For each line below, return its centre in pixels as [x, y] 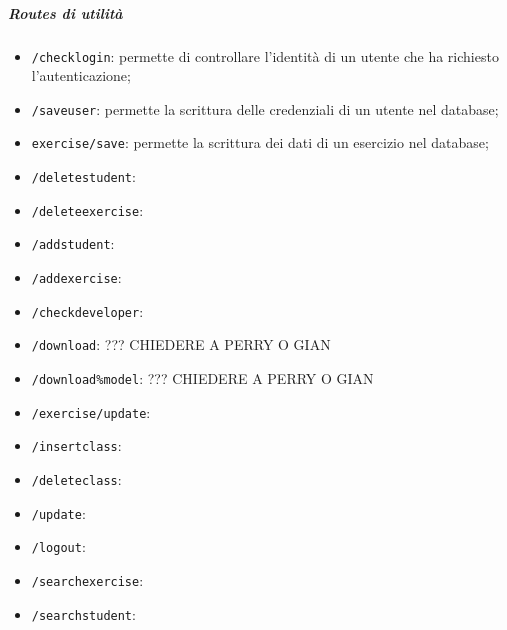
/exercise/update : [91, 411]
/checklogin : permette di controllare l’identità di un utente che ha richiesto [265, 55]
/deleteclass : [76, 479]
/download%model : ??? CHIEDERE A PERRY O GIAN [202, 378]
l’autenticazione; [81, 75]
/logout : [58, 546]
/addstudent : [73, 243]
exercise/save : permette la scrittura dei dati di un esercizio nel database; [260, 142]
